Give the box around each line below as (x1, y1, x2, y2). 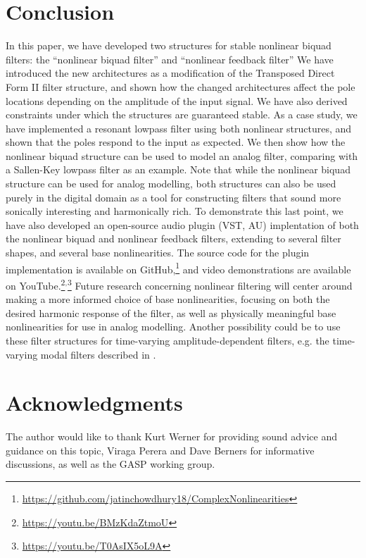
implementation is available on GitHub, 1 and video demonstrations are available (6, 259, 351, 276)
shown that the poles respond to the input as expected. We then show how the (6, 135, 346, 149)
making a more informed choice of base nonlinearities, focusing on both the (6, 292, 330, 306)
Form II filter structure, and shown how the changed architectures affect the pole (6, 79, 355, 94)
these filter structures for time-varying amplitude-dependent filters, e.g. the (6, 333, 329, 347)
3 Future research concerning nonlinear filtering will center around (67, 275, 353, 292)
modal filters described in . (40, 347, 156, 361)
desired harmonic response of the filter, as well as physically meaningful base (6, 305, 336, 320)
